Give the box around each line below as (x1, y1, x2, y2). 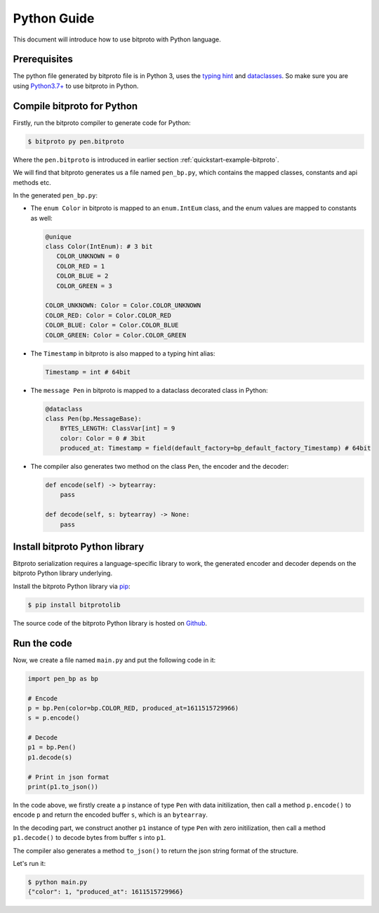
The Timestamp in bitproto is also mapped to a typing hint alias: (30, 349, 215, 358)
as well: (30, 214, 53, 222)
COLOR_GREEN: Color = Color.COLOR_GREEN (45, 331, 186, 339)
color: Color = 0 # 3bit (60, 434, 146, 442)
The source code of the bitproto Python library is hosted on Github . (13, 619, 207, 627)
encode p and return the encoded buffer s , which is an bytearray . (13, 810, 208, 819)
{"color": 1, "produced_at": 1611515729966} (27, 888, 184, 896)
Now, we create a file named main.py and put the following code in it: (13, 656, 216, 664)
